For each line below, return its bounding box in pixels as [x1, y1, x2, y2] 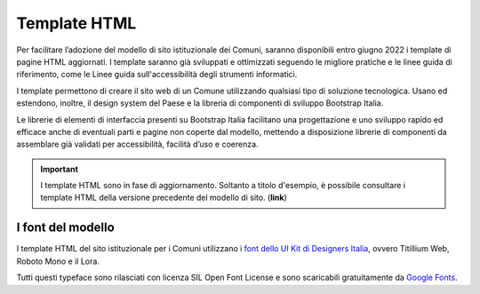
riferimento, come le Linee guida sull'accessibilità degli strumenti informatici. [16, 69, 298, 80]
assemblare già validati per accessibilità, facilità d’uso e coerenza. [16, 139, 259, 150]
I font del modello [16, 220, 115, 235]
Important [40, 163, 79, 174]
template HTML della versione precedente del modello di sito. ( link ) [40, 192, 288, 203]
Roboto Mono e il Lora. [16, 256, 100, 266]
